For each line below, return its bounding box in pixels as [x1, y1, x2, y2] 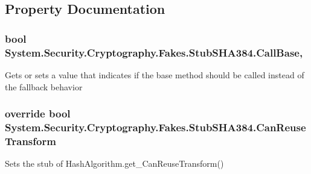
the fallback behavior [5, 80, 83, 93]
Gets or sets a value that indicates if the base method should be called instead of [5, 68, 304, 81]
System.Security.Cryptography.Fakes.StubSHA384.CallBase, [5, 45, 303, 60]
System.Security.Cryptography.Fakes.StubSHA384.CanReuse [5, 119, 306, 134]
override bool [5, 106, 71, 121]
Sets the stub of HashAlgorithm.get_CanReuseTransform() [5, 157, 224, 170]
